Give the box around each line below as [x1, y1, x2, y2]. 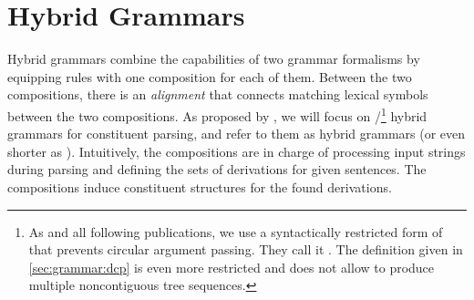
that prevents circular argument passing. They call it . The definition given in [28, 240, 463, 259]
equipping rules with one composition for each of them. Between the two [7, 67, 412, 86]
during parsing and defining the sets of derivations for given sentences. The [7, 160, 427, 179]
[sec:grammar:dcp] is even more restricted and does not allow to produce [28, 257, 435, 276]
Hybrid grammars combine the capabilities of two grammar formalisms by [7, 49, 420, 68]
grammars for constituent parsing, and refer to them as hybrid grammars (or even [7, 124, 466, 143]
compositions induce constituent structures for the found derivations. [7, 177, 392, 196]
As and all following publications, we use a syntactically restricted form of [28, 222, 443, 241]
